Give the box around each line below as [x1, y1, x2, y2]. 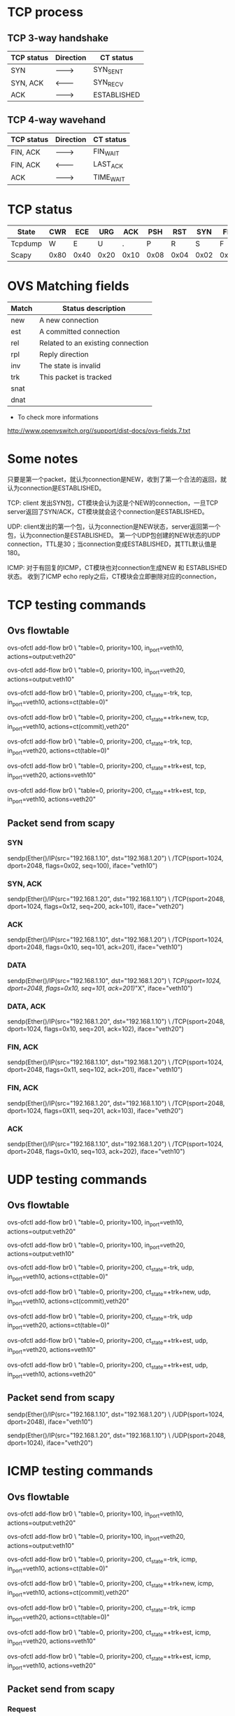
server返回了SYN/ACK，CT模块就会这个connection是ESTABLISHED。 [7, 507, 208, 515]
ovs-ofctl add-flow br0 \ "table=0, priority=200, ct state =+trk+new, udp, [7, 1288, 211, 1297]
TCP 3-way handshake [7, 32, 108, 44]
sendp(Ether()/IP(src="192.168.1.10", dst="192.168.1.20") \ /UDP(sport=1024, [7, 1410, 225, 1418]
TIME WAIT [93, 172, 126, 183]
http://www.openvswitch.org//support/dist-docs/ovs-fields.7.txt [7, 426, 191, 435]
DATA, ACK [7, 1001, 46, 1011]
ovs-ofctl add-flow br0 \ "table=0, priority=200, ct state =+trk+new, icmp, [7, 1579, 215, 1589]
